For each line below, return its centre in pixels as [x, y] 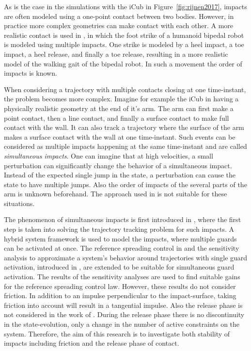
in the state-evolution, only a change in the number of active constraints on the [122, 324]
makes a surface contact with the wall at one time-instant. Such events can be [120, 136]
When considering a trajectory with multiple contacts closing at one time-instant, [125, 89]
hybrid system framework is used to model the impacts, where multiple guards [120, 238]
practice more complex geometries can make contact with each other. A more [119, 25]
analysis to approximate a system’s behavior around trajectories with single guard [126, 257]
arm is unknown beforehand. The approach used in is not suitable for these [116, 194]
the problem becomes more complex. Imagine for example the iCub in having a [121, 99]
